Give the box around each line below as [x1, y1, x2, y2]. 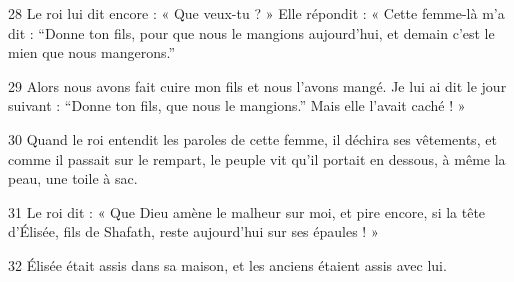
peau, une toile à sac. [8, 168, 138, 189]
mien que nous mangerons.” [8, 42, 176, 63]
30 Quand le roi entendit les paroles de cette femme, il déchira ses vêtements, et [8, 128, 497, 149]
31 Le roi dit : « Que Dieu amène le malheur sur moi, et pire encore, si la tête [8, 201, 486, 222]
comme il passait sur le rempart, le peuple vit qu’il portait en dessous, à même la [8, 148, 506, 169]
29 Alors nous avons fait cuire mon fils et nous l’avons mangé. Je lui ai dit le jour [8, 75, 507, 96]
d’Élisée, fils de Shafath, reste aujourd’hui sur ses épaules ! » [8, 221, 379, 242]
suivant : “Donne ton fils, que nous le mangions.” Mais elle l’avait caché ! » [8, 95, 466, 116]
